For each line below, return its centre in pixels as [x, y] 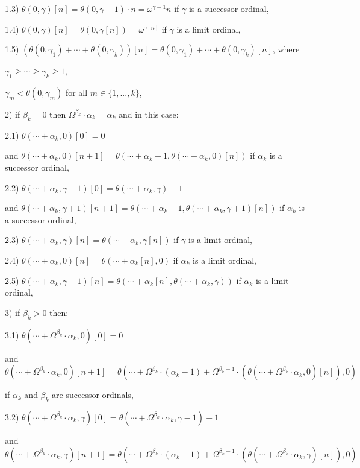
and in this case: [148, 114]
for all [76, 92]
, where [286, 49]
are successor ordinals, [93, 395]
